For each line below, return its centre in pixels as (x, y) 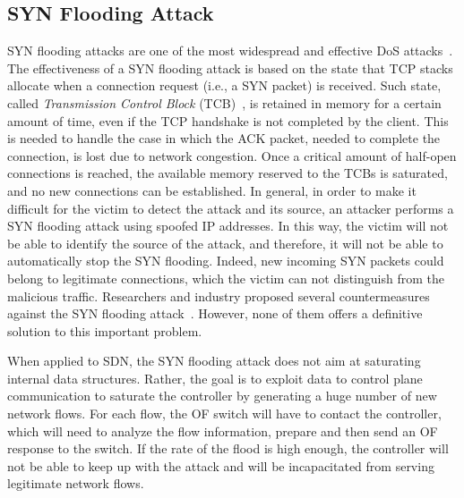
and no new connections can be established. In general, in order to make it (212, 190)
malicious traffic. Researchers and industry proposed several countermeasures (219, 295)
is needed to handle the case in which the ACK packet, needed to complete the (224, 138)
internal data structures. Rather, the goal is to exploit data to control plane (215, 378)
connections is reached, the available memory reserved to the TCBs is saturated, (228, 173)
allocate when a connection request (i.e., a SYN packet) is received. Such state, (224, 85)
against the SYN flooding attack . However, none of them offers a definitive (215, 313)
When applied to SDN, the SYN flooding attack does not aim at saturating (214, 361)
